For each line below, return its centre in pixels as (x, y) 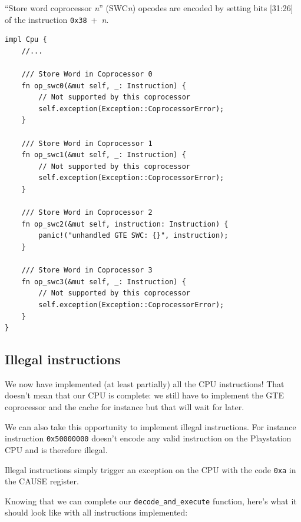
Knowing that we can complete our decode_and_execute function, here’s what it (151, 501)
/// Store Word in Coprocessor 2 (87, 213)
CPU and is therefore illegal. (56, 449)
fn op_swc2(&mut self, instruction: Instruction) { (125, 224)
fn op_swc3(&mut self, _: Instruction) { (104, 282)
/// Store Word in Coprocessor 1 (87, 143)
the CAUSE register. (42, 481)
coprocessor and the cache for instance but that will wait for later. (125, 407)
